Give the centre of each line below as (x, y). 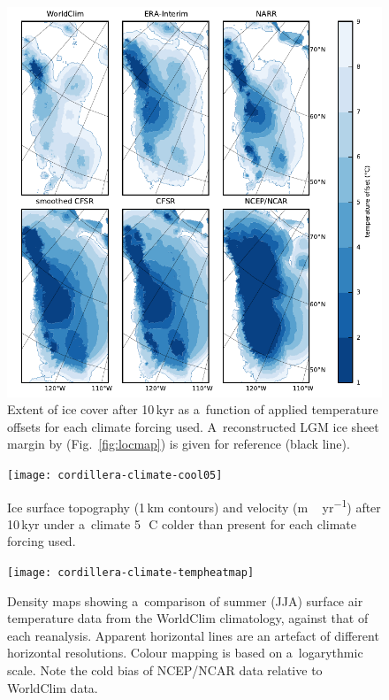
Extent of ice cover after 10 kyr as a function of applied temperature (193, 409)
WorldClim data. (53, 687)
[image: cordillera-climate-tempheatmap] (131, 573)
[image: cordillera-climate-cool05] (115, 475)
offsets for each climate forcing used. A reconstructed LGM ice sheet (193, 426)
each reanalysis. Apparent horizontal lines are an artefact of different (193, 635)
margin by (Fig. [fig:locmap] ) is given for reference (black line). (179, 444)
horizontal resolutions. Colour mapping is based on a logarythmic (185, 653)
